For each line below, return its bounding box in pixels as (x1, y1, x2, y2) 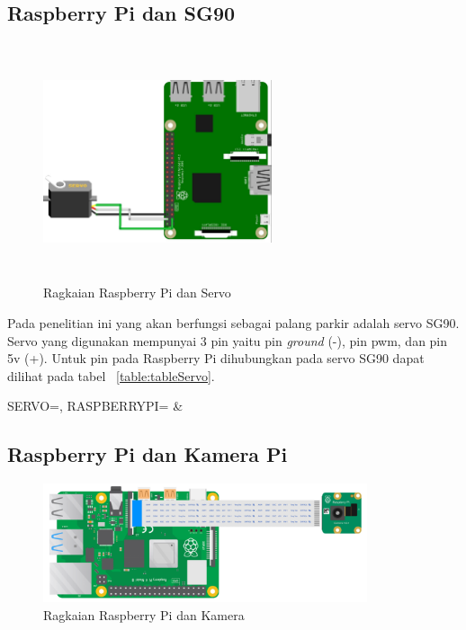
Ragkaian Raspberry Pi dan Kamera (43, 606, 245, 625)
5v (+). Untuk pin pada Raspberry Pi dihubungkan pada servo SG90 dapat (7, 349, 425, 368)
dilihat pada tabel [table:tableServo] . (7, 366, 215, 385)
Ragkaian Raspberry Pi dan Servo (43, 283, 231, 302)
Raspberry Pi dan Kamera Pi (7, 440, 288, 468)
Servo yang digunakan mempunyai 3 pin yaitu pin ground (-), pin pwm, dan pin (7, 331, 448, 350)
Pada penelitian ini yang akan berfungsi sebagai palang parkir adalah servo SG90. (7, 313, 460, 332)
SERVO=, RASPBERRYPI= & (7, 396, 184, 415)
